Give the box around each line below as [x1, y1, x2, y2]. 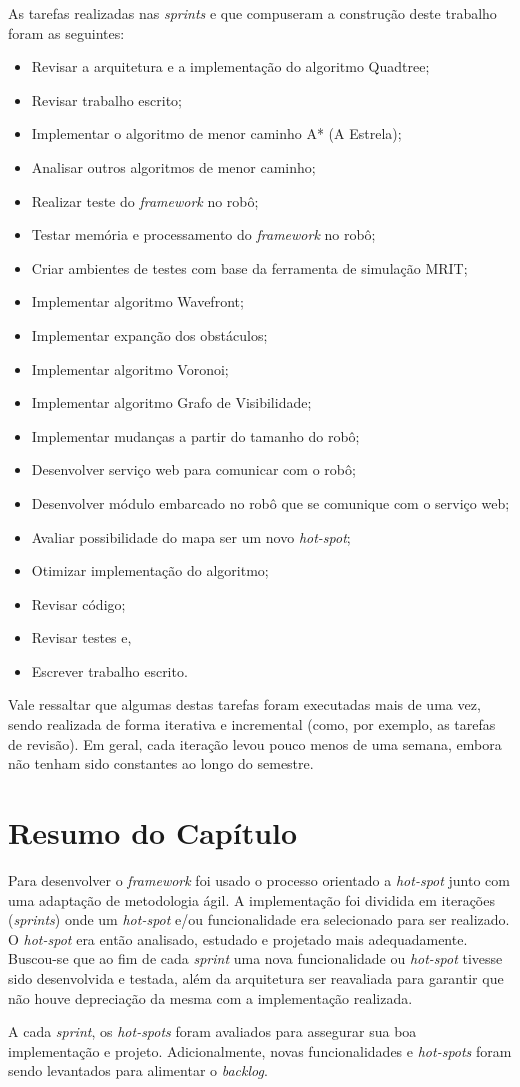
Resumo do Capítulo [8, 812, 298, 853]
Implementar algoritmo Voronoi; [31, 358, 229, 379]
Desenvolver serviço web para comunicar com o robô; [31, 459, 356, 480]
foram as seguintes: [8, 22, 125, 43]
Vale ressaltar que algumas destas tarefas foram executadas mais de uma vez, [8, 694, 481, 715]
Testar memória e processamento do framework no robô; [31, 224, 376, 245]
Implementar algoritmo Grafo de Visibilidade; [31, 392, 312, 413]
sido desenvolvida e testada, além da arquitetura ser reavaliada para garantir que [8, 967, 504, 988]
